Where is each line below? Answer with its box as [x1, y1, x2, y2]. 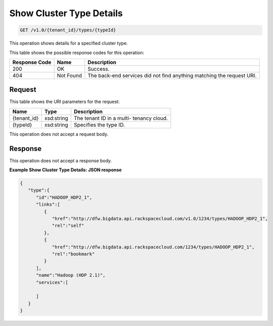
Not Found [57, 72, 82, 79]
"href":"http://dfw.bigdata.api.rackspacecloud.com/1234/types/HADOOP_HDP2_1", [52, 244, 255, 250]
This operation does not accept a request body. [9, 131, 109, 137]
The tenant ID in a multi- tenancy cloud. [73, 114, 168, 121]
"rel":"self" [52, 223, 84, 228]
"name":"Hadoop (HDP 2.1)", [36, 272, 106, 278]
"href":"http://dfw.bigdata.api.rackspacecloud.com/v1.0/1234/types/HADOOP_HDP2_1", [52, 216, 268, 222]
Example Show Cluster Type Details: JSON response [9, 167, 122, 173]
